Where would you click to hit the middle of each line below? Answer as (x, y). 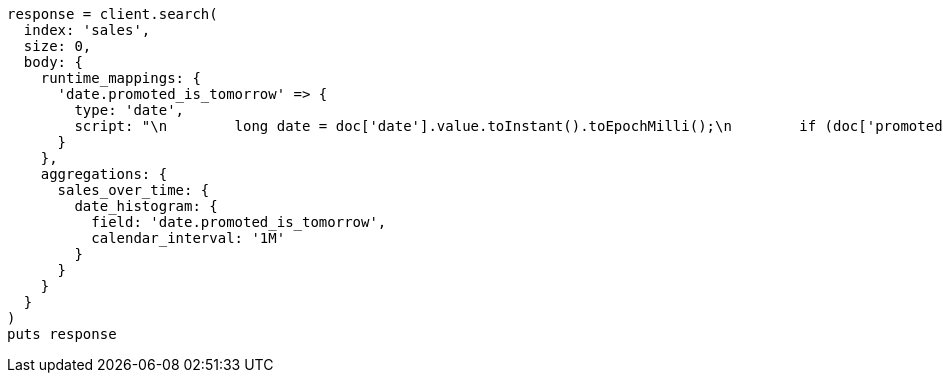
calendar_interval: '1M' (188, 238)
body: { (53, 62)
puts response (62, 334)
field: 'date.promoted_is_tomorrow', (239, 222)
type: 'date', (129, 110)
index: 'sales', (87, 30)
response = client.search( (112, 14)
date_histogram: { (146, 206)
